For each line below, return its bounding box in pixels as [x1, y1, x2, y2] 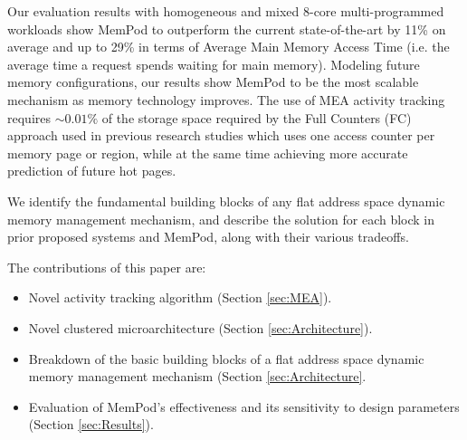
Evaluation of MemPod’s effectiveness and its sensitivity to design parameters [28, 397, 460, 416]
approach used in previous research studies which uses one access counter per [7, 126, 435, 145]
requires [7, 108, 51, 127]
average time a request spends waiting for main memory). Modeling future [7, 54, 420, 73]
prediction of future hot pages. [7, 161, 176, 180]
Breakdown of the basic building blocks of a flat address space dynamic [28, 349, 424, 368]
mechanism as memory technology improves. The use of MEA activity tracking [7, 90, 445, 109]
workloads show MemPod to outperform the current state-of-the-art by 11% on [7, 19, 446, 38]
